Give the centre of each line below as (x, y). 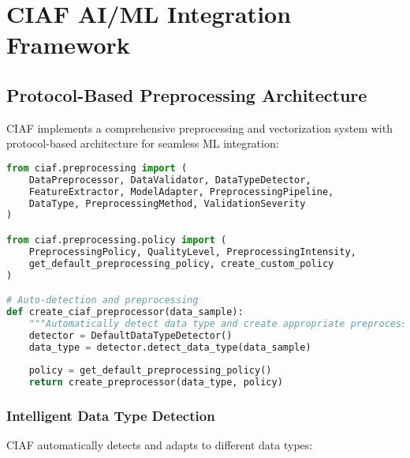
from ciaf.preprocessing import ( (97, 168)
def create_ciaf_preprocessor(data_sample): (125, 312)
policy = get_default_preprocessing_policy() (150, 371)
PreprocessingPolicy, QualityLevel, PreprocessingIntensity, (192, 252)
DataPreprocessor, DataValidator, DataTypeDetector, (170, 180)
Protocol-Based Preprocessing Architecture (187, 94)
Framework (68, 45)
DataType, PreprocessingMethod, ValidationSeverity (167, 203)
